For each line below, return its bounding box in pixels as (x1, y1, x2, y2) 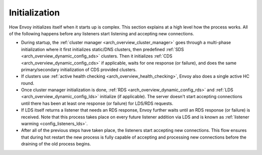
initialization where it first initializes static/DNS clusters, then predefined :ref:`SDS (21, 46, 184, 52)
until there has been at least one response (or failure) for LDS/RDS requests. (21, 100, 173, 106)
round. (21, 80, 34, 86)
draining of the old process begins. (21, 141, 91, 147)
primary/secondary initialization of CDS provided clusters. (21, 67, 137, 72)
